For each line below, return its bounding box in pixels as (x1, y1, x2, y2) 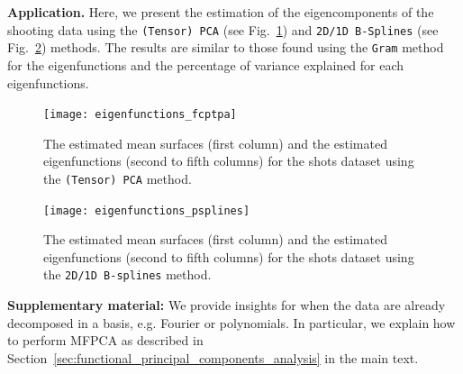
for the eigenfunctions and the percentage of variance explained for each (7, 55, 404, 74)
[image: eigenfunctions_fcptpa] (43, 108, 237, 122)
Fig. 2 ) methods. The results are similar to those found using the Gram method (7, 38, 444, 57)
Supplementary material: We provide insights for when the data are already (7, 296, 446, 315)
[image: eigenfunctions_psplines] (43, 204, 250, 217)
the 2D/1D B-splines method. (43, 265, 212, 284)
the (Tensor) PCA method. (43, 169, 192, 187)
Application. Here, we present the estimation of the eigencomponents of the (7, 3, 434, 21)
